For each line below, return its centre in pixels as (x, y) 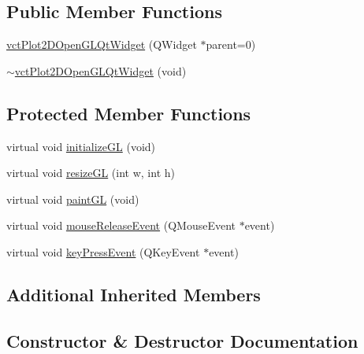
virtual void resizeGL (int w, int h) (91, 173)
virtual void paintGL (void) (73, 199)
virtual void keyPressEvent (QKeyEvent (103, 251)
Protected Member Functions (129, 113)
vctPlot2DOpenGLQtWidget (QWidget (102, 44)
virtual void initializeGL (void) (81, 146)
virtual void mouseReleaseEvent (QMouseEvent (121, 225)
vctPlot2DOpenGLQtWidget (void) (100, 70)
